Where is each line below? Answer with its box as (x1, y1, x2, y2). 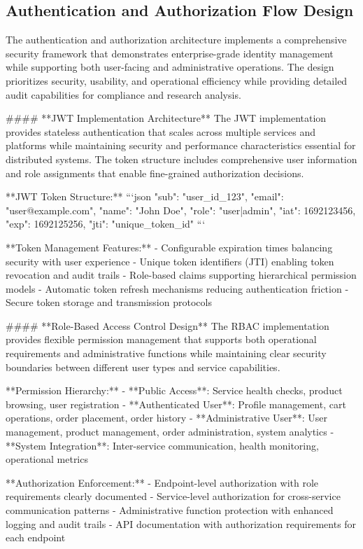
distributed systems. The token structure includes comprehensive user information (6, 151, 357, 166)
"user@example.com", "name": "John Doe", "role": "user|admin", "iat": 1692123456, (6, 202, 356, 217)
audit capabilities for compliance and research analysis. (6, 87, 241, 102)
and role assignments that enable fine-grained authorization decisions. (6, 165, 304, 180)
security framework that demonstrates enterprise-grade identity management (6, 46, 334, 60)
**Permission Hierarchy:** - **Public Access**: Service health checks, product (6, 383, 343, 398)
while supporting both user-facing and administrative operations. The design (6, 60, 334, 74)
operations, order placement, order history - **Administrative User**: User (6, 410, 328, 425)
